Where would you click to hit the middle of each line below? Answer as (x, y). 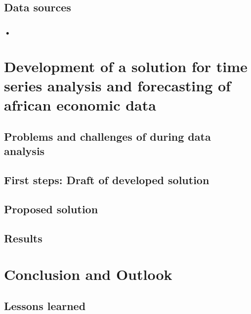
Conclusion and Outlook (88, 274)
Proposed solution (51, 209)
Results (23, 238)
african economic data (80, 105)
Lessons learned (45, 305)
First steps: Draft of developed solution (107, 179)
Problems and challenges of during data (107, 136)
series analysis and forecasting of (117, 85)
